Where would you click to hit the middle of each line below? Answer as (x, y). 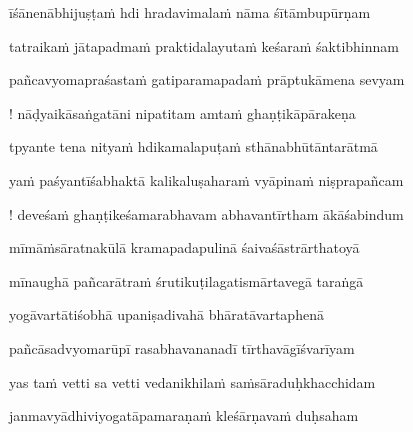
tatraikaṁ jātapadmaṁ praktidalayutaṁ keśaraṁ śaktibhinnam (204, 45)
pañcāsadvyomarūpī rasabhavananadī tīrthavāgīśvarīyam (182, 347)
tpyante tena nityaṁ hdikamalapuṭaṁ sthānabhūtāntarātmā (193, 146)
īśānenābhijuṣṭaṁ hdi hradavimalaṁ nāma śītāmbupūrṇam (190, 12)
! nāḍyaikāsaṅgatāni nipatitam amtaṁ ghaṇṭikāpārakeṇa (182, 112)
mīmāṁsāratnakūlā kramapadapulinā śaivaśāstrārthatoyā (184, 247)
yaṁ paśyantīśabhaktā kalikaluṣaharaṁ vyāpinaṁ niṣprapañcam (206, 179)
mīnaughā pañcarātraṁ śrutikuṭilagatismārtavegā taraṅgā (186, 280)
